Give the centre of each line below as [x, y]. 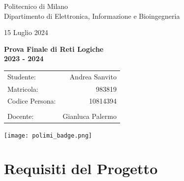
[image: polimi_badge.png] [48, 135]
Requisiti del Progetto [81, 168]
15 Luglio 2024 [26, 32]
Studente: [22, 76]
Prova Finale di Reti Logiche [54, 49]
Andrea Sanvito [93, 76]
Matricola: [23, 89]
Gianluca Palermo [90, 116]
